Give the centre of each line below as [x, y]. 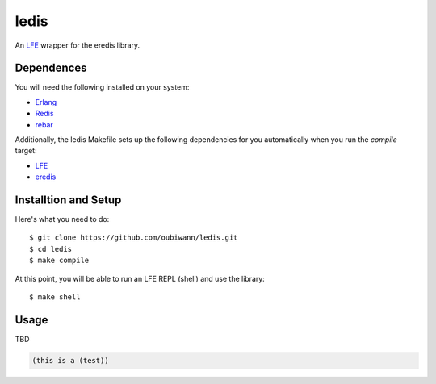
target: [26, 151]
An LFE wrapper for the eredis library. [78, 45]
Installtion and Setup [68, 200]
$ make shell [55, 297]
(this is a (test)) [70, 360]
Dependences [51, 68]
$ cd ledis [51, 249]
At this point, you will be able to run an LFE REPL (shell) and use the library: [140, 278]
